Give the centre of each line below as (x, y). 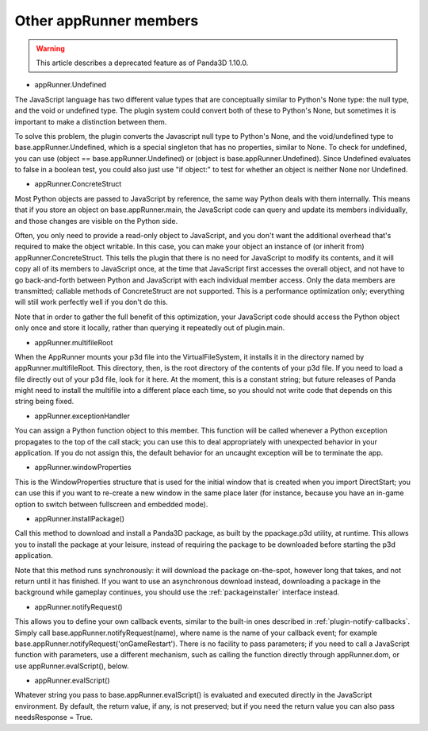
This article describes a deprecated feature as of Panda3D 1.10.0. (142, 63)
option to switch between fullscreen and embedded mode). (111, 504)
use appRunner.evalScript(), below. (72, 666)
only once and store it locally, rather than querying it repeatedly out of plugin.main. (150, 328)
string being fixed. (44, 402)
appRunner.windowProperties (83, 467)
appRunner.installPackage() (80, 519)
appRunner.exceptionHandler (82, 416)
